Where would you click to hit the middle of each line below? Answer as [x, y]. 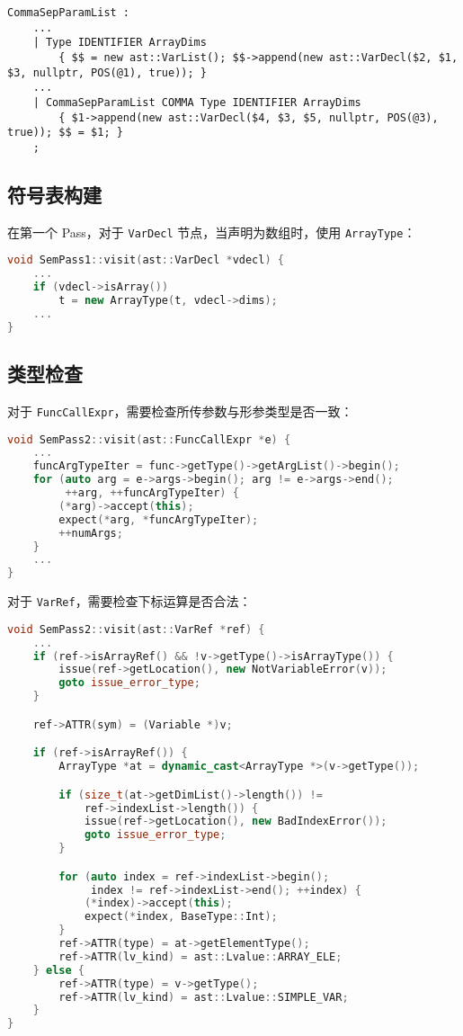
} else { [58, 970]
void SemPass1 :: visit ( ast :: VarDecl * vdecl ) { [146, 260]
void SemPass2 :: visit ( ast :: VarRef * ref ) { [136, 629]
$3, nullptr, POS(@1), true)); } [107, 72]
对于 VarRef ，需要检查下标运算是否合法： [129, 601]
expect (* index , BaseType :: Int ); [181, 917]
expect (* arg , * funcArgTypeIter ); [159, 519]
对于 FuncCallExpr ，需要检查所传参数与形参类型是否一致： [180, 411]
